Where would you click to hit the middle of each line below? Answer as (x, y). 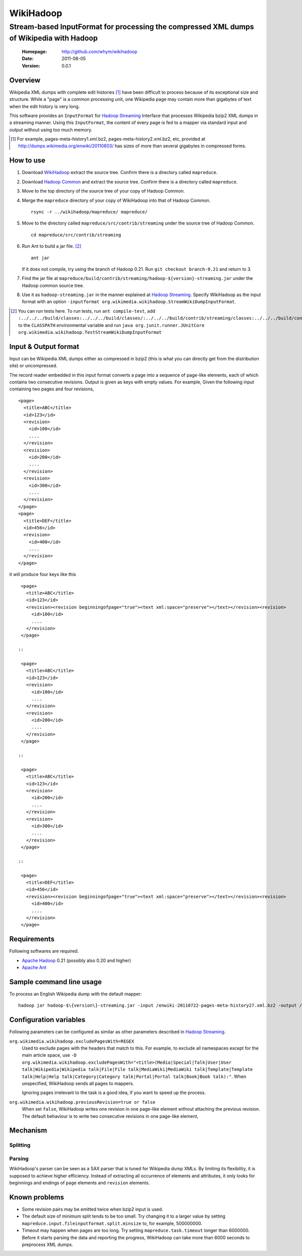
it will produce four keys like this (43, 575)
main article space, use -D (49, 1055)
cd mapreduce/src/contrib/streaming (76, 235)
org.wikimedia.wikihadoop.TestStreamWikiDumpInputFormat (90, 332)
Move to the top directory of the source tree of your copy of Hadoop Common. (103, 191)
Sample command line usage (56, 982)
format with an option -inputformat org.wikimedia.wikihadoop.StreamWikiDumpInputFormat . (129, 302)
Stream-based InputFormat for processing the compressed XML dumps (132, 27)
